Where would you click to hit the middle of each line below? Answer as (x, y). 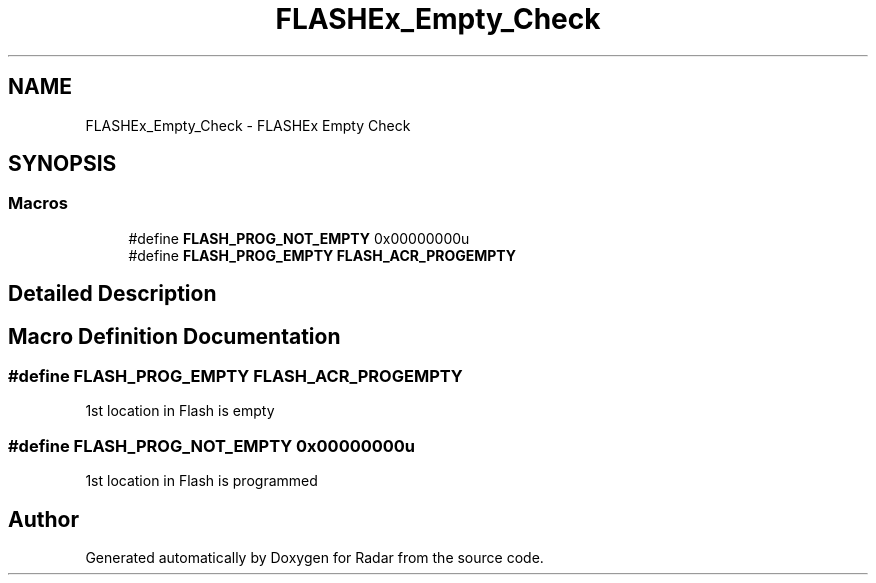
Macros (38, 203)
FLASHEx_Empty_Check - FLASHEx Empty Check (248, 125)
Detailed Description (112, 294)
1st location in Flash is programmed (201, 481)
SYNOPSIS (62, 164)
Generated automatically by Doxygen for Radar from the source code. (314, 558)
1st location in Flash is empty (180, 411)
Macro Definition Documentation (174, 336)
